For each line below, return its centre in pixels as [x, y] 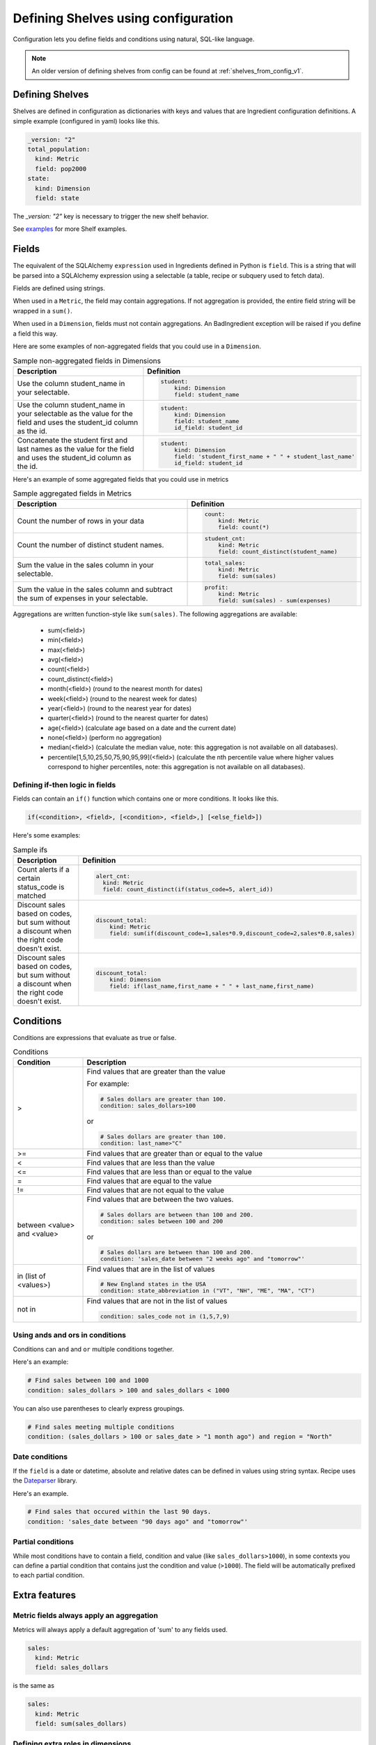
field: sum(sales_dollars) [81, 1724]
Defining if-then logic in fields [64, 785]
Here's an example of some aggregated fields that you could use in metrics [121, 479]
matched [32, 896]
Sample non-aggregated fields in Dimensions [87, 361]
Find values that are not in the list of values [157, 1301]
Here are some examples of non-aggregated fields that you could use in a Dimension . [137, 346]
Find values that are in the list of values [151, 1269]
